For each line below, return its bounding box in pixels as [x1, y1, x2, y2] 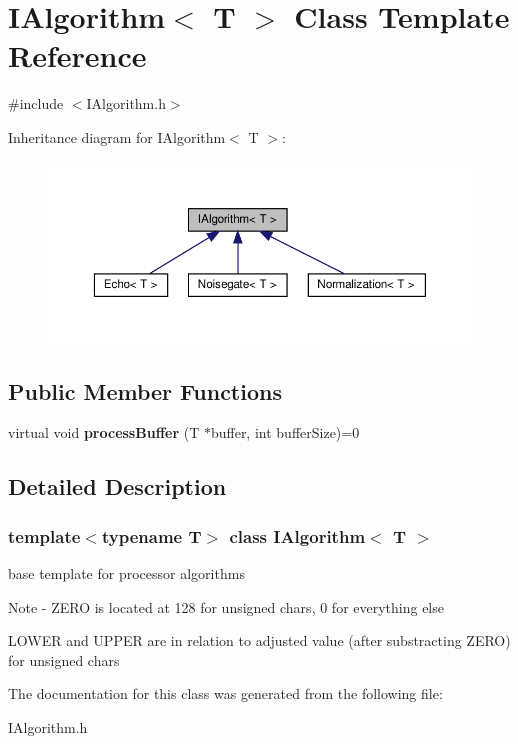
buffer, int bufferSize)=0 [210, 422, 360, 443]
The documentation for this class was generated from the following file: [8, 683, 443, 704]
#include [8, 93, 64, 114]
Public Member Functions [8, 375, 282, 406]
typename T [101, 523, 202, 548]
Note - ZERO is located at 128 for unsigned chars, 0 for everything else [8, 596, 444, 617]
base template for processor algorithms [8, 562, 245, 583]
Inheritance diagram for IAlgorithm [8, 126, 226, 147]
